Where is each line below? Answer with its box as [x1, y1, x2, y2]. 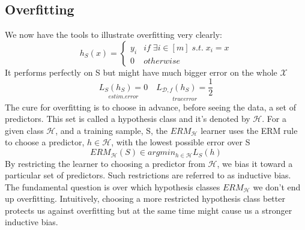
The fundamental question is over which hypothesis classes [5, 180, 220, 193]
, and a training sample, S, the [55, 124, 168, 136]
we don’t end [253, 180, 301, 193]
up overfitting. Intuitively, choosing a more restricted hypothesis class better [5, 192, 285, 205]
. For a [262, 112, 286, 125]
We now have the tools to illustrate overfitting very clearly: [5, 28, 222, 41]
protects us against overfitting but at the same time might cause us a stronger [5, 204, 292, 216]
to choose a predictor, [5, 136, 85, 148]
